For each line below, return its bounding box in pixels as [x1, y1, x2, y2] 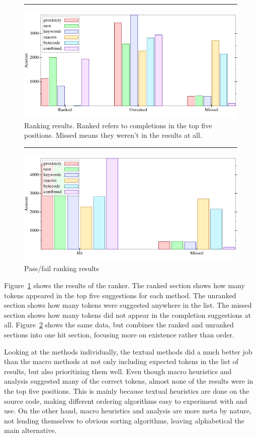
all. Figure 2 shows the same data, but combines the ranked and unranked [4, 319, 234, 330]
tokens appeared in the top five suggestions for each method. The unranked [4, 290, 236, 300]
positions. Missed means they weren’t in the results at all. [24, 130, 202, 140]
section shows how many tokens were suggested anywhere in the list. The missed [4, 300, 252, 310]
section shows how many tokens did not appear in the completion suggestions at [4, 309, 251, 320]
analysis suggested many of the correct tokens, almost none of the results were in [4, 376, 253, 386]
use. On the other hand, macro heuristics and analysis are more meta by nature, [4, 405, 251, 416]
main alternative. [4, 425, 57, 435]
